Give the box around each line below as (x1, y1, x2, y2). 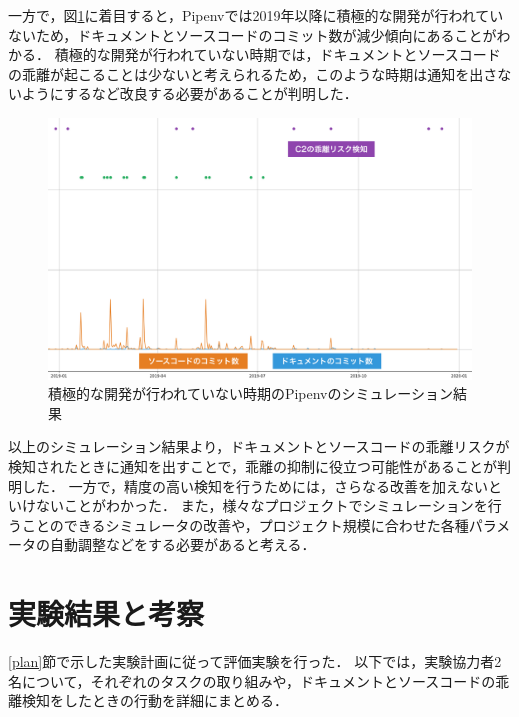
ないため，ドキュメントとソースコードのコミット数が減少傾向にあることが (8, 24, 497, 45)
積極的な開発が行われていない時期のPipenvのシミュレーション (48, 383, 453, 404)
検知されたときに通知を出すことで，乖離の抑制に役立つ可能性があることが (8, 456, 498, 477)
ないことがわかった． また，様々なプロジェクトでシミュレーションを (35, 495, 488, 516)
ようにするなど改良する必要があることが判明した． (21, 83, 358, 104)
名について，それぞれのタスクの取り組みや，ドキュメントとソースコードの (8, 670, 496, 691)
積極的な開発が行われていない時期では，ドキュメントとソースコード (54, 44, 501, 65)
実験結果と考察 (8, 593, 205, 634)
